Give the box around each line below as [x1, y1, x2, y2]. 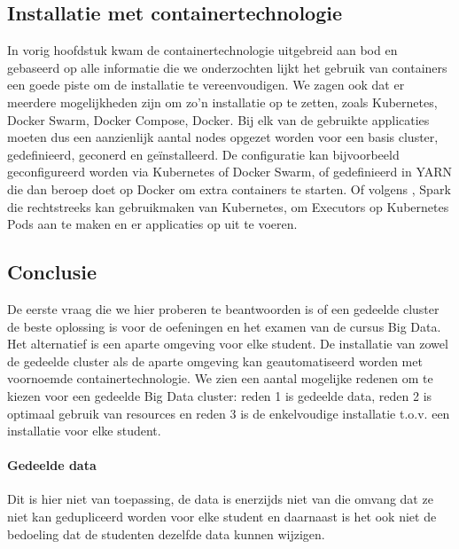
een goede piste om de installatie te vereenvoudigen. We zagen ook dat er [7, 75, 405, 94]
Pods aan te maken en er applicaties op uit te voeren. [7, 215, 298, 233]
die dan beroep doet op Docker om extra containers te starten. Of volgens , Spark [7, 179, 451, 198]
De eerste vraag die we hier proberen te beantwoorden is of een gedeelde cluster [7, 299, 440, 318]
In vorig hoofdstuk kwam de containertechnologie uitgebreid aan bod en [7, 41, 398, 59]
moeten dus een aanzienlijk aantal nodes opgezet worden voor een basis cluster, [7, 128, 439, 146]
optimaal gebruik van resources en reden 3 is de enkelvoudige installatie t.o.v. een [7, 404, 450, 422]
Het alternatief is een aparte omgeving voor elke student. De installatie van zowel [7, 334, 448, 353]
